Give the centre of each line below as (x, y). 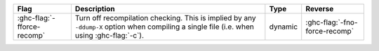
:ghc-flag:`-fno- (332, 22)
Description (95, 9)
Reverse (320, 9)
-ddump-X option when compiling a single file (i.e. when (164, 27)
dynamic (284, 27)
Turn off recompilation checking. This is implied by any (165, 18)
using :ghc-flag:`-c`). (109, 35)
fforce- (29, 27)
